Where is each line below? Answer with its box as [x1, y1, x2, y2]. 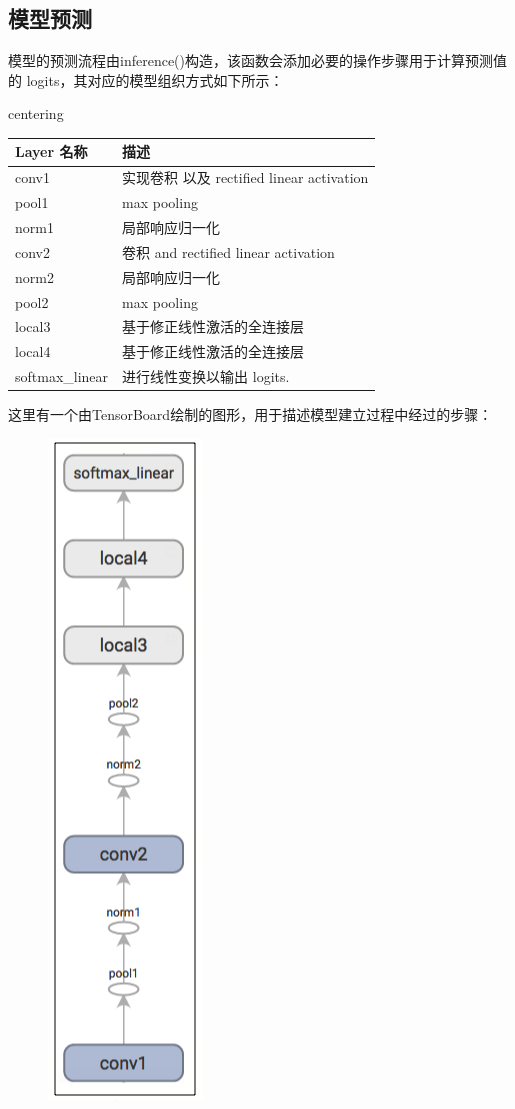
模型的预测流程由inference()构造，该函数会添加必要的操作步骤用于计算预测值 [8, 50, 507, 71]
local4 [15, 341, 51, 362]
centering [8, 103, 64, 124]
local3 [15, 316, 51, 337]
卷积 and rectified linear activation [122, 241, 335, 262]
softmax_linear [15, 366, 109, 387]
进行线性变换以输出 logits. [122, 366, 290, 387]
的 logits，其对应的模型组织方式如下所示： [8, 69, 284, 90]
